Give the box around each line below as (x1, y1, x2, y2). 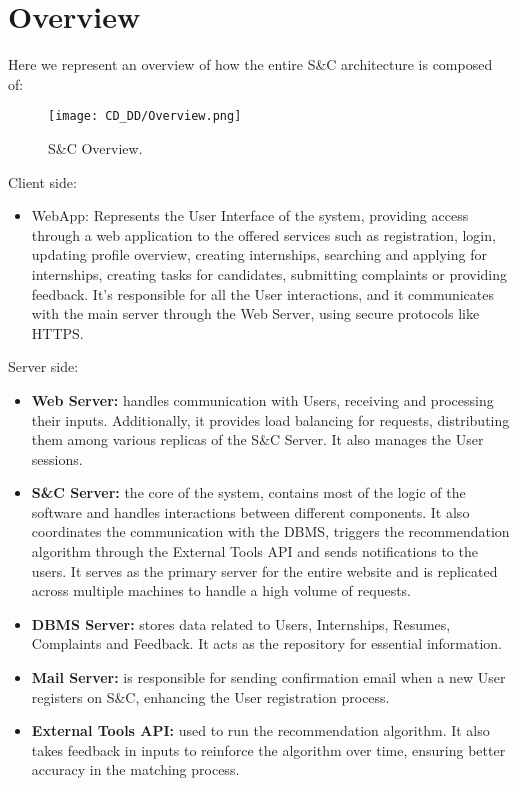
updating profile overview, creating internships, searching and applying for (31, 244, 487, 265)
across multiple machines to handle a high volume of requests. (31, 580, 412, 601)
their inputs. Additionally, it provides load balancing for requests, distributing (31, 409, 510, 430)
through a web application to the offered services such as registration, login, (31, 224, 496, 245)
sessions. (31, 448, 83, 469)
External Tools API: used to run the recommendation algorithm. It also (31, 720, 490, 741)
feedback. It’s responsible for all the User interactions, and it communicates (31, 283, 495, 304)
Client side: (8, 171, 77, 192)
